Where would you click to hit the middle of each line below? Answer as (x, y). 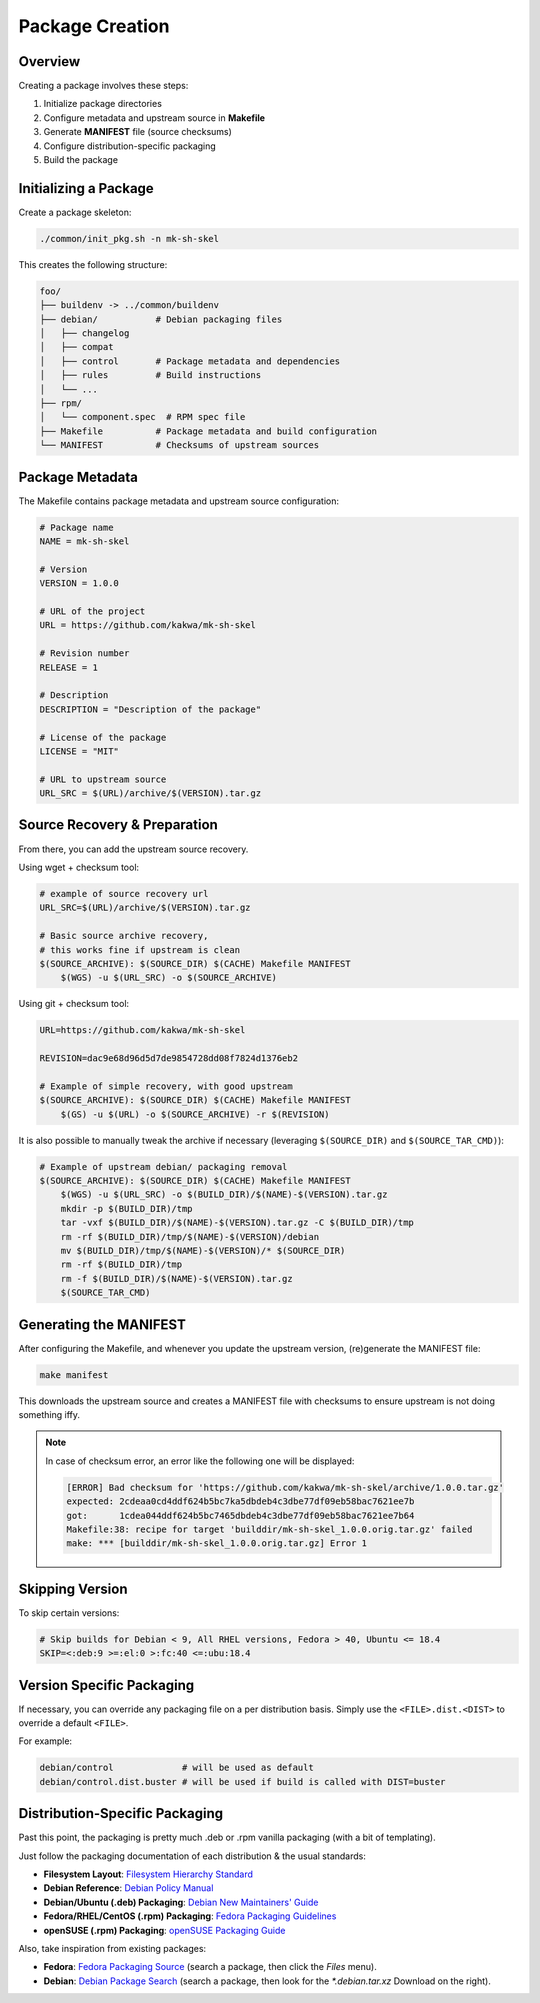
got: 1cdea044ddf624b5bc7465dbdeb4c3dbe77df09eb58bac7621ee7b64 (240, 1515)
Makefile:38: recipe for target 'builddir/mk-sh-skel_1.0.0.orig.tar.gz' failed (269, 1529)
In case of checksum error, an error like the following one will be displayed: (200, 1461)
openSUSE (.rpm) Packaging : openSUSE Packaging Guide (164, 1930)
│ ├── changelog (84, 333)
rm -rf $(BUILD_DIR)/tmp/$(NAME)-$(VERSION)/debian (190, 1236)
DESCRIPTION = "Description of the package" (150, 709)
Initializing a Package (86, 188)
